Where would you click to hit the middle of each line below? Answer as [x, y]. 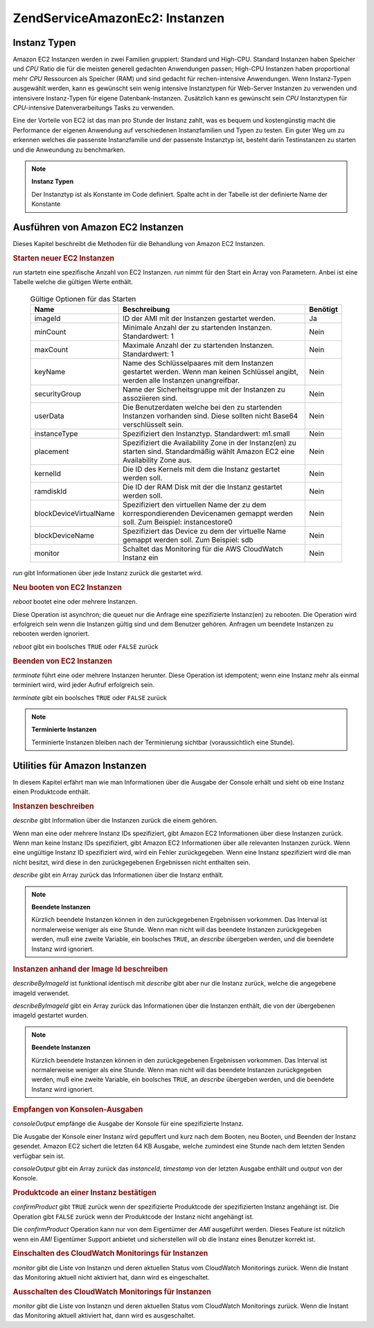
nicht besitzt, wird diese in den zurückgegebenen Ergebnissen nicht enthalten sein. [132, 862]
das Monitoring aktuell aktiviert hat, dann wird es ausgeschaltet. [104, 1316]
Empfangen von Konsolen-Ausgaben [78, 1110]
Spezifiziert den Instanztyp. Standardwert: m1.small [206, 434]
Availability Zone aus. [157, 460]
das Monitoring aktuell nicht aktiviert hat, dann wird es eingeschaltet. [111, 1277]
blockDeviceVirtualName [75, 514]
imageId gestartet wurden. [51, 1015]
